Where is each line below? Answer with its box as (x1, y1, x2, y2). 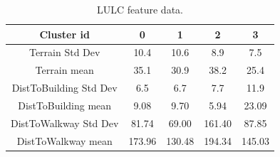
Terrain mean (35, 63, 94, 77)
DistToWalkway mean (16, 133, 113, 148)
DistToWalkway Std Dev (11, 115, 119, 130)
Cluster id (39, 26, 90, 41)
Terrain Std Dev (28, 45, 100, 60)
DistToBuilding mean (18, 97, 112, 112)
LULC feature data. (97, 2, 183, 16)
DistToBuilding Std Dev (11, 80, 118, 95)
